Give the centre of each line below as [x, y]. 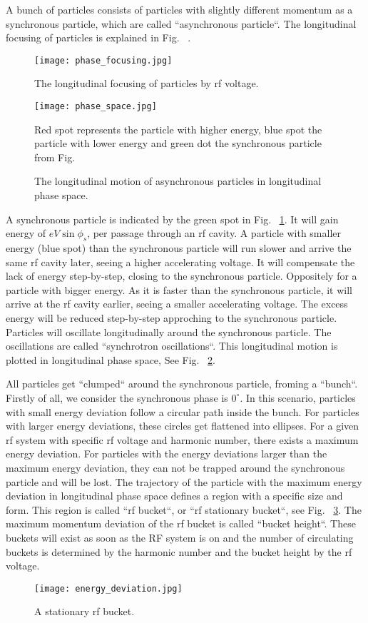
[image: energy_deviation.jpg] [108, 588]
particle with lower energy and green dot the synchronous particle [178, 143]
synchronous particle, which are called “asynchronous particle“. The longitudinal [181, 23]
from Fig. [55, 157]
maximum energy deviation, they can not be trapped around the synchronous [175, 467]
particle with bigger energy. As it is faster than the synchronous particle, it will [179, 289]
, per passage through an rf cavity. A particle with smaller [214, 233]
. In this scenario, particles [298, 397]
